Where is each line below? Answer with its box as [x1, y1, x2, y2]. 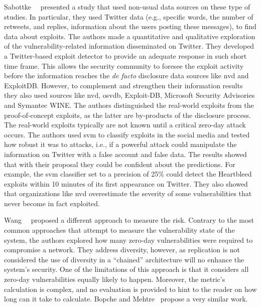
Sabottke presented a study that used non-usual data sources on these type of [4, 2, 250, 12]
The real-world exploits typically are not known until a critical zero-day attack [4, 119, 246, 130]
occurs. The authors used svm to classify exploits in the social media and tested [4, 129, 250, 139]
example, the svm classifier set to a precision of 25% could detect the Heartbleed [4, 169, 252, 179]
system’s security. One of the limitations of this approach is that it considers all [4, 264, 249, 274]
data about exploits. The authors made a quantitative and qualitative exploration [4, 31, 255, 41]
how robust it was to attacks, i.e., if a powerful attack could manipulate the [4, 139, 237, 149]
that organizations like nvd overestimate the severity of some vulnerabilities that [4, 188, 252, 199]
